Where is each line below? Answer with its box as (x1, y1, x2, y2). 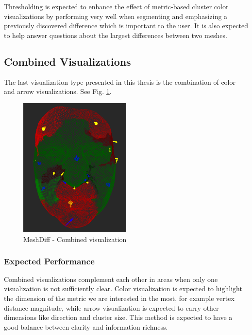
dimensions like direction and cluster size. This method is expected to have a (4, 312, 233, 322)
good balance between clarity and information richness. (4, 321, 168, 332)
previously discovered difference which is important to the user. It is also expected (4, 20, 249, 31)
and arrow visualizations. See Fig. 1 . (4, 86, 112, 96)
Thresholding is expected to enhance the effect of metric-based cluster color (4, 1, 229, 11)
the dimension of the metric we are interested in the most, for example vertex (4, 293, 235, 303)
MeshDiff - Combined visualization (23, 234, 127, 244)
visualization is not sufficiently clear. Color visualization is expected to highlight (4, 283, 242, 294)
